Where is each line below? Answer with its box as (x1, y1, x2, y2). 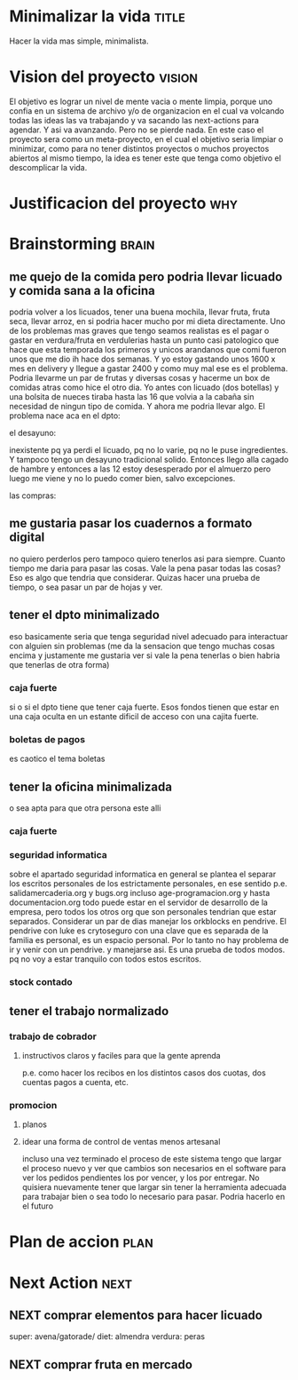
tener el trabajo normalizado (9, 1003, 169, 1019)
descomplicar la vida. (9, 162, 88, 172)
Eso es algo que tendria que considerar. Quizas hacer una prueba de (9, 572, 261, 583)
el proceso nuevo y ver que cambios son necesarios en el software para (21, 1163, 286, 1174)
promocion (9, 1098, 58, 1111)
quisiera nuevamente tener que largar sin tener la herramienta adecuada (21, 1182, 286, 1193)
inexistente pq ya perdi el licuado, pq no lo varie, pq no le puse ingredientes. (9, 445, 288, 456)
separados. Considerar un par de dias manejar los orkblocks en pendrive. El (9, 916, 286, 927)
